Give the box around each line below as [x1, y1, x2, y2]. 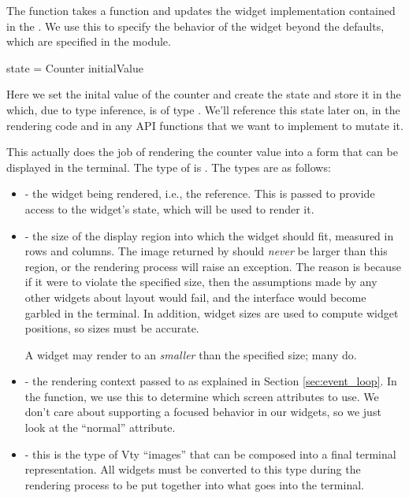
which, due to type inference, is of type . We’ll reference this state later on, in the [6, 101, 400, 117]
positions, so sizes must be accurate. [24, 320, 199, 336]
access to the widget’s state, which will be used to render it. [24, 200, 314, 217]
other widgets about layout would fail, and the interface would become [24, 288, 366, 305]
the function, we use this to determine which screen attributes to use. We [24, 388, 379, 404]
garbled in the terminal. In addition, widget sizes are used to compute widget [24, 304, 399, 321]
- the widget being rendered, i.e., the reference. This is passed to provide [24, 185, 375, 202]
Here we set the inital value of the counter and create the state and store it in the [6, 86, 401, 102]
